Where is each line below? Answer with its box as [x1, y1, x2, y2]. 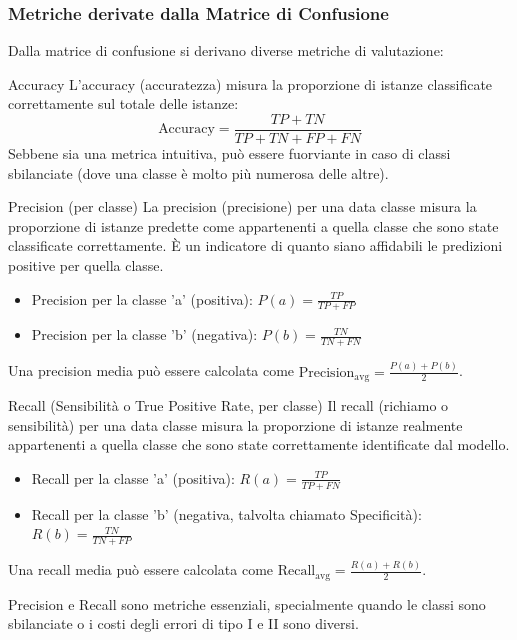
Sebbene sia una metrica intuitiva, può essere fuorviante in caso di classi [8, 143, 451, 164]
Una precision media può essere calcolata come [8, 360, 295, 381]
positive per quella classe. [8, 255, 164, 276]
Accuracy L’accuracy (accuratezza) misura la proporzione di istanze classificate [8, 73, 493, 94]
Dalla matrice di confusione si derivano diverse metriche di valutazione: [8, 40, 444, 61]
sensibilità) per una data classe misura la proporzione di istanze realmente [8, 414, 463, 435]
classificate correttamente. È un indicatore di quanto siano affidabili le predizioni [8, 235, 503, 256]
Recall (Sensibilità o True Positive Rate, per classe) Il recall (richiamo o [8, 395, 449, 416]
